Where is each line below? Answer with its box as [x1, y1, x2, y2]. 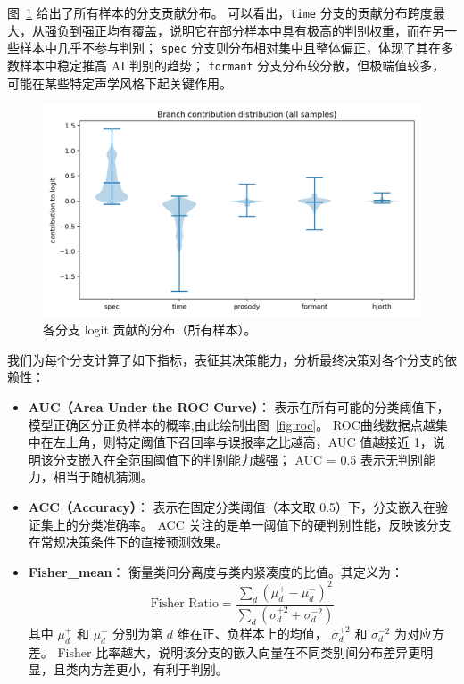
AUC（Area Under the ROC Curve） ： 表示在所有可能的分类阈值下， [28, 398, 450, 416]
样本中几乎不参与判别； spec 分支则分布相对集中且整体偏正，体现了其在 [19, 38, 441, 57]
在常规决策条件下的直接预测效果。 [28, 532, 228, 551]
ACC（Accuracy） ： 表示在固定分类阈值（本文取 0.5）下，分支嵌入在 [28, 498, 436, 515]
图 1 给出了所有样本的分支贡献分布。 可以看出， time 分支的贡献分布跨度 [7, 4, 433, 21]
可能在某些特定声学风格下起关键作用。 [7, 73, 232, 92]
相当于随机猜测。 [53, 467, 153, 486]
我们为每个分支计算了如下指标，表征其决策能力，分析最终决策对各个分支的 [7, 350, 444, 368]
